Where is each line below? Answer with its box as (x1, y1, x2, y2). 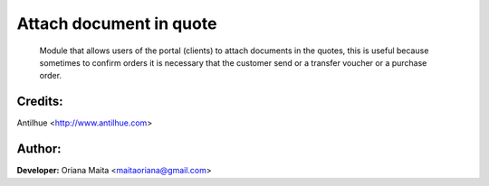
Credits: (16, 94, 63, 109)
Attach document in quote (16, 14, 217, 33)
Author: (16, 141, 62, 157)
